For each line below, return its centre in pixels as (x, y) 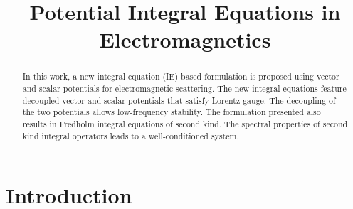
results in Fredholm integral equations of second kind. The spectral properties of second (185, 123)
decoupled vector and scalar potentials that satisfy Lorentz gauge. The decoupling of (179, 100)
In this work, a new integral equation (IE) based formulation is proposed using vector (181, 76)
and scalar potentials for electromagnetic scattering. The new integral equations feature (184, 89)
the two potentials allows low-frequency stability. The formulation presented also (172, 112)
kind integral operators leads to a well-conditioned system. (131, 135)
